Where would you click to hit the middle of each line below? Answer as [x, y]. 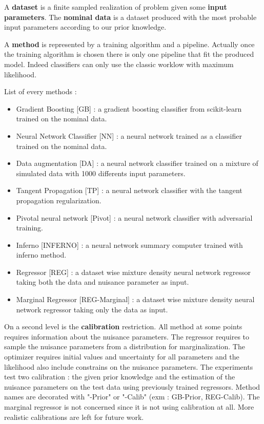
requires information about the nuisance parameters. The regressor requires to [127, 336]
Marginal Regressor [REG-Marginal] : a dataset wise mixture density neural [135, 299]
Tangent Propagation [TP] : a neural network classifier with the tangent [129, 190]
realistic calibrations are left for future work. [74, 417]
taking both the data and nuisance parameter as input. [103, 282]
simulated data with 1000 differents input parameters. [101, 173]
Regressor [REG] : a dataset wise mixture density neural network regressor [134, 272]
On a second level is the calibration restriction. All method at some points [123, 326]
